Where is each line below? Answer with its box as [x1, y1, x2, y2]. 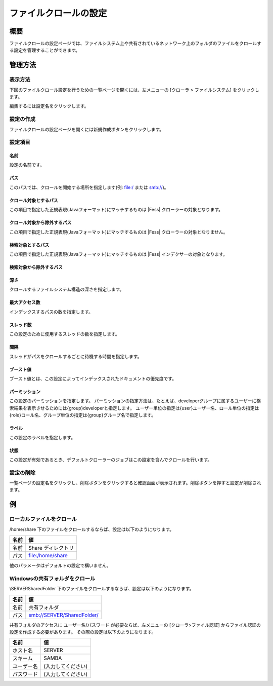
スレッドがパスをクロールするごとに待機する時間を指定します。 [9, 353, 142, 359]
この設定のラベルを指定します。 [9, 434, 76, 440]
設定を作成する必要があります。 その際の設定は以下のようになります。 [9, 629, 156, 635]
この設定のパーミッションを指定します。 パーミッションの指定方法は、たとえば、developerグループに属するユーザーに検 [9, 398, 261, 404]
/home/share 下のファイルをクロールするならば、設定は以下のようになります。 [9, 526, 174, 532]
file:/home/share [28, 552, 68, 559]
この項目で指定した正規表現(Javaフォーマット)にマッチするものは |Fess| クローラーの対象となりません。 [9, 228, 228, 235]
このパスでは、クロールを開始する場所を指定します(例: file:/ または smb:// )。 [9, 184, 169, 190]
